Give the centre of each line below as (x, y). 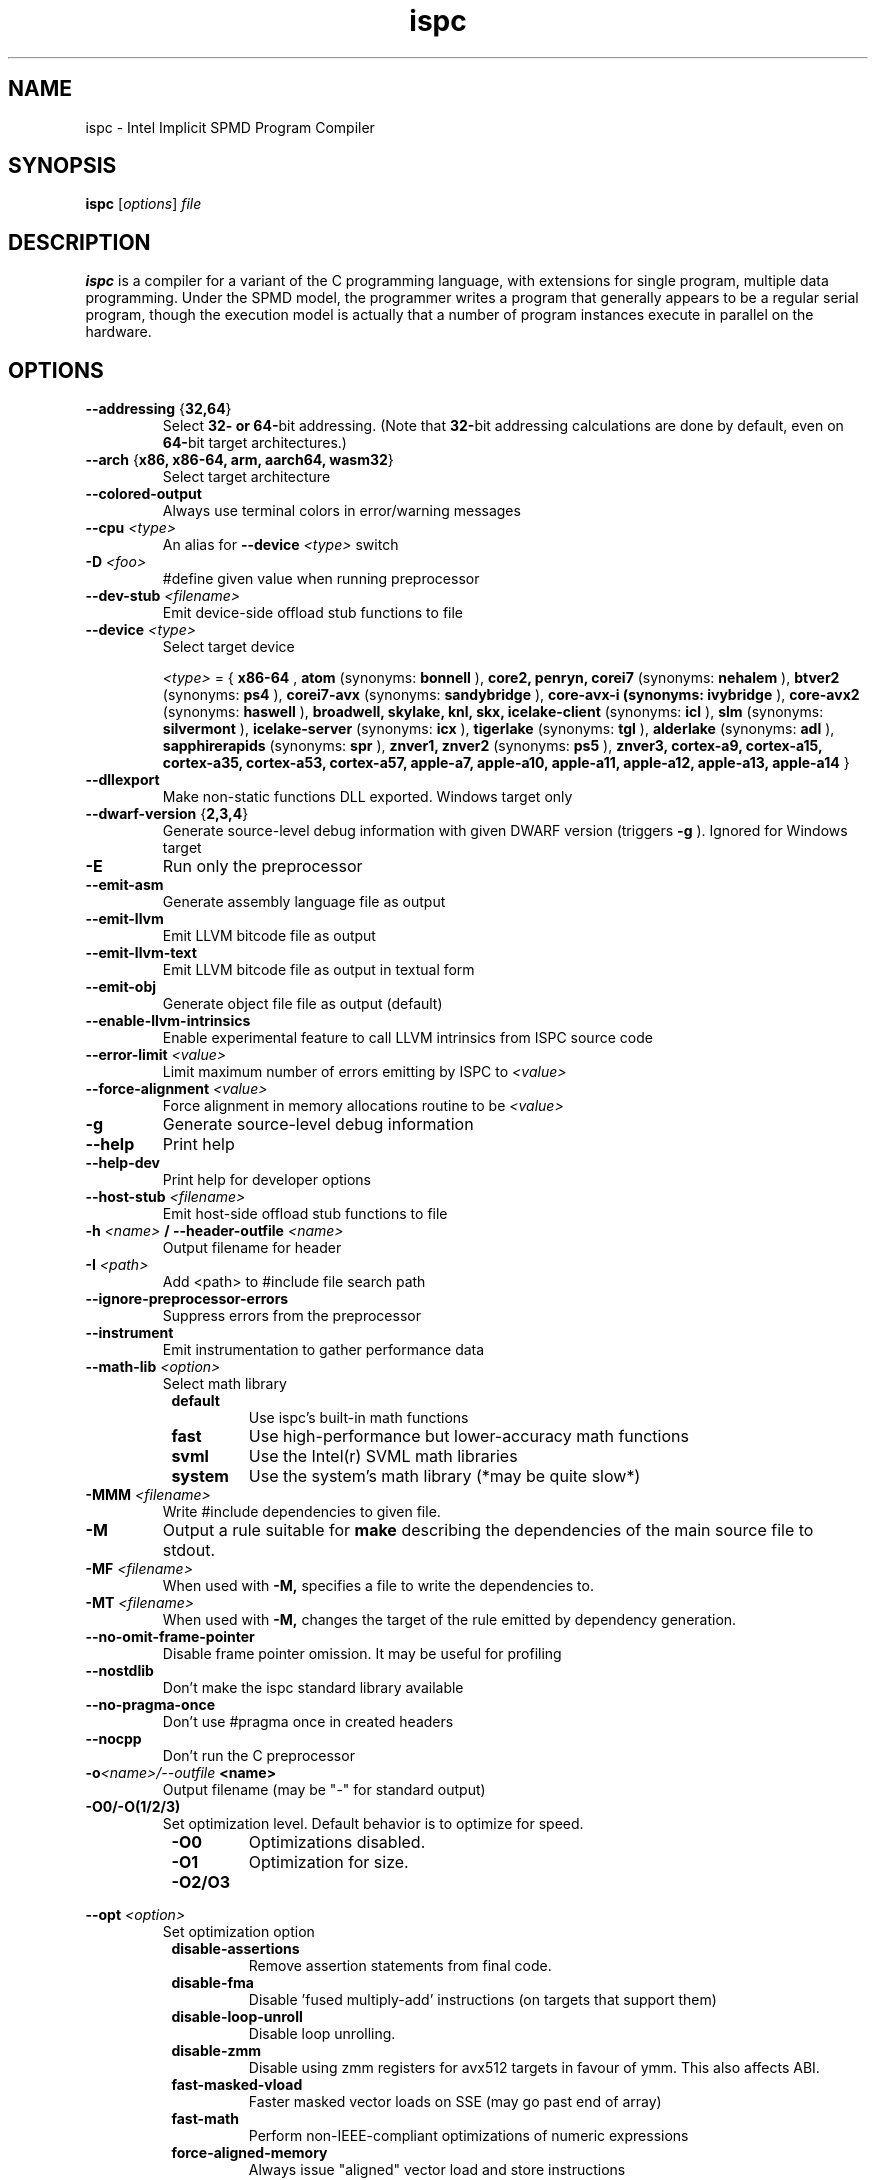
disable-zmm (216, 2051)
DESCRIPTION (79, 242)
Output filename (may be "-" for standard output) (324, 1790)
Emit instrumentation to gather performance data (323, 1350)
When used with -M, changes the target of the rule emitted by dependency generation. (449, 1620)
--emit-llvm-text (141, 953)
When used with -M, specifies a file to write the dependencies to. (378, 1586)
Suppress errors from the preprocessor (291, 1316)
